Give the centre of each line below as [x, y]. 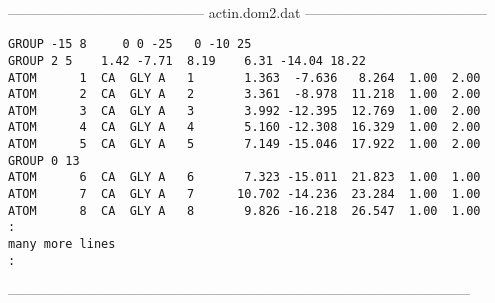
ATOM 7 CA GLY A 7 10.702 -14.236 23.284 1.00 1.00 [244, 194]
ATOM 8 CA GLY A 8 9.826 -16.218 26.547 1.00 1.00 [244, 210]
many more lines [62, 244]
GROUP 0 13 [44, 160]
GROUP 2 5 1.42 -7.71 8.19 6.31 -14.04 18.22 [187, 60]
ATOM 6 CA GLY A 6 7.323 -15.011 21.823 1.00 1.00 [244, 177]
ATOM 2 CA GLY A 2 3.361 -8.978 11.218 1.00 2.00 [244, 94]
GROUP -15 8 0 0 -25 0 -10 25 [130, 44]
